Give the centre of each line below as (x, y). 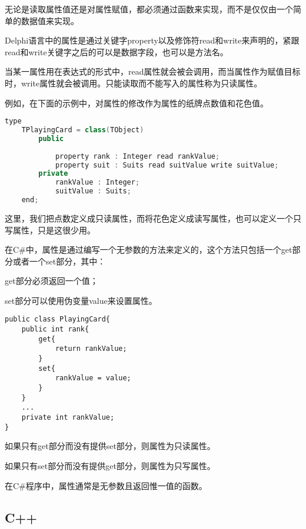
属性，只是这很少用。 (54, 230)
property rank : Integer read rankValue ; (137, 156)
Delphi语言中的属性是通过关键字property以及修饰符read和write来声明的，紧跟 (152, 40)
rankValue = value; (93, 378)
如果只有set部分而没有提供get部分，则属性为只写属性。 (110, 465)
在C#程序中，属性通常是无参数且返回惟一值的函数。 (106, 485)
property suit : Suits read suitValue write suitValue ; (167, 165)
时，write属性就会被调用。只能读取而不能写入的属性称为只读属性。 (134, 83)
